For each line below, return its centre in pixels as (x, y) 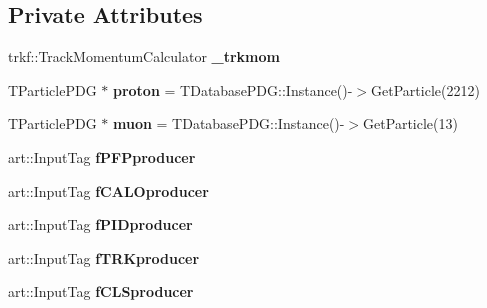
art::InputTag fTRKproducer (104, 257)
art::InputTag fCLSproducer (101, 291)
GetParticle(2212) (425, 89)
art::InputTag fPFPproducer (102, 156)
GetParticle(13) (410, 123)
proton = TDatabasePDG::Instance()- (232, 89)
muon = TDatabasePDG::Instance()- (228, 123)
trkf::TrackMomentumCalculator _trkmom (144, 56)
